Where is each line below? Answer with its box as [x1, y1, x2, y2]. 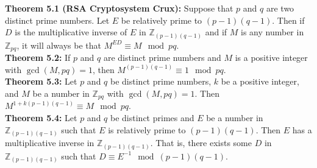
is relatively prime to [108, 123, 186, 136]
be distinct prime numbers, [110, 75, 212, 88]
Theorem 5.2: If [5, 51, 71, 64]
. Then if [272, 13, 305, 26]
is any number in [241, 26, 304, 38]
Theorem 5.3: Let [5, 75, 77, 88]
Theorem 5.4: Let [5, 111, 77, 124]
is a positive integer [235, 51, 308, 64]
